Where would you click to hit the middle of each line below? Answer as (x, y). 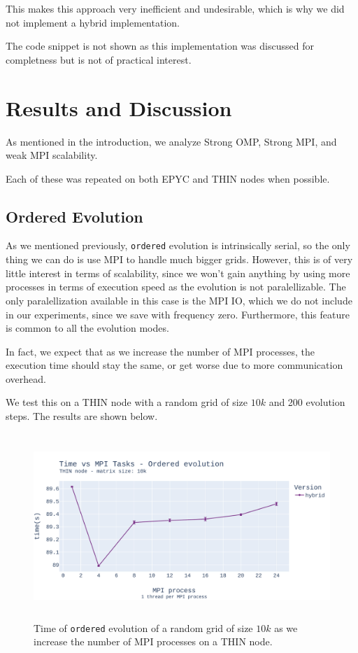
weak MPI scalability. (52, 155)
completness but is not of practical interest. (99, 59)
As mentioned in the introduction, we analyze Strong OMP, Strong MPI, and (171, 141)
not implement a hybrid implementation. (93, 22)
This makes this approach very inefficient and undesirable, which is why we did (175, 8)
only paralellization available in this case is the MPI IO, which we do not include (179, 300)
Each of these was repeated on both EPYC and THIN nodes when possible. (168, 178)
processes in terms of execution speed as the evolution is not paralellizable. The (176, 287)
